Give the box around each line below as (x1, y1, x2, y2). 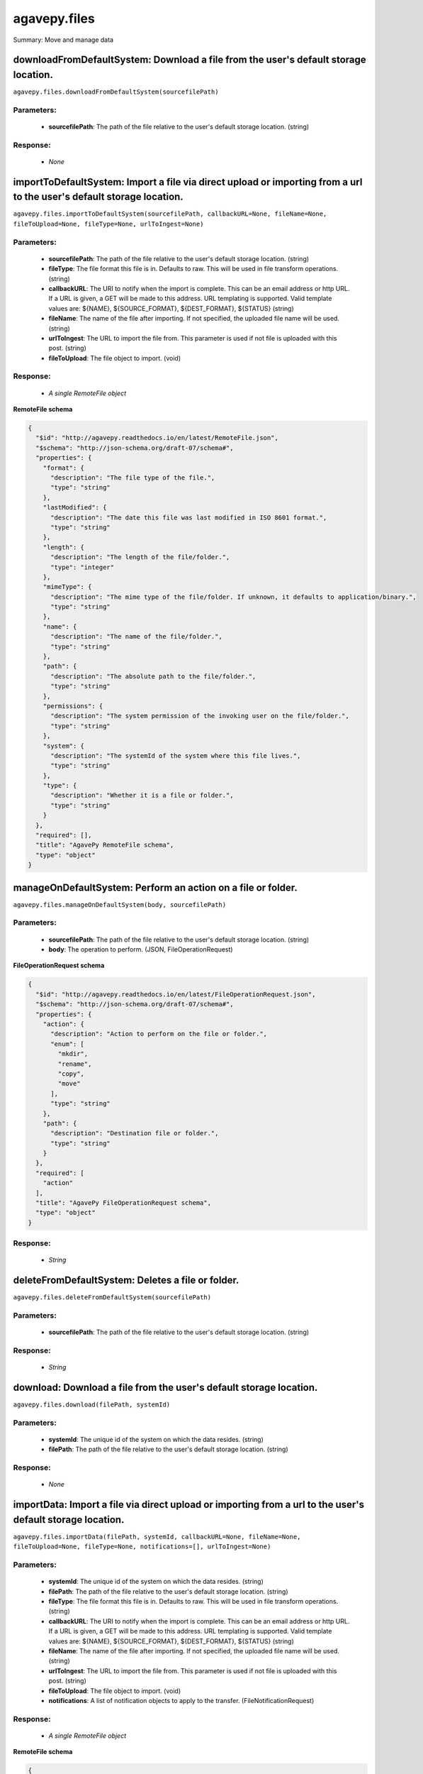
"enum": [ (50, 1040, 85, 1048)
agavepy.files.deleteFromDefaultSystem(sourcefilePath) (13, 1294, 212, 1301)
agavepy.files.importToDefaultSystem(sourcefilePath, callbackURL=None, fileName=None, (13, 210, 327, 218)
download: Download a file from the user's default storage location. (13, 1381, 318, 1394)
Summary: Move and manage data (13, 35, 113, 44)
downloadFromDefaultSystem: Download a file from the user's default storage (13, 54, 366, 66)
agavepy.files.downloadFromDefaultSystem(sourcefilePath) (13, 88, 219, 96)
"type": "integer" (50, 563, 115, 571)
